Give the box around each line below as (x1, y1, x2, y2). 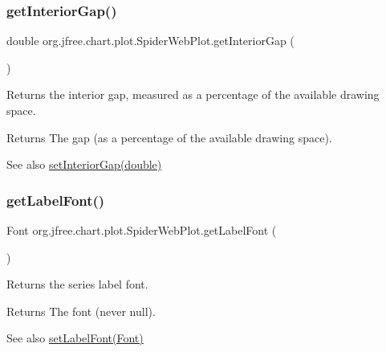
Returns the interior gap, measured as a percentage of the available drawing (6, 86, 380, 103)
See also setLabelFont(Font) (6, 329, 144, 346)
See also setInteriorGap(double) (6, 156, 162, 173)
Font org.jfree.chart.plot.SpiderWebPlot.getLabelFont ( (6, 222, 277, 238)
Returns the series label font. (6, 276, 148, 293)
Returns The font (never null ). (6, 302, 156, 319)
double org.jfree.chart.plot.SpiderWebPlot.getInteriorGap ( (6, 32, 295, 49)
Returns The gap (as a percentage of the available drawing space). (6, 129, 332, 145)
